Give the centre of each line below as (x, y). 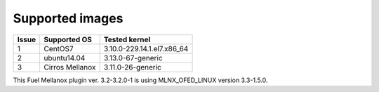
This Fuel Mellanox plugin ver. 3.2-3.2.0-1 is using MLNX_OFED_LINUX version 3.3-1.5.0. (140, 80)
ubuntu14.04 (65, 58)
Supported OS (68, 39)
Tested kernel (127, 39)
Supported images (68, 18)
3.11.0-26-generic (132, 67)
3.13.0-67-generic (133, 58)
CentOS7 (59, 48)
